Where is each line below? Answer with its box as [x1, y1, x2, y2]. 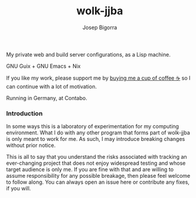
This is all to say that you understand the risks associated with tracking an [6, 153, 187, 161]
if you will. [6, 185, 31, 192]
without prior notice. [6, 142, 56, 149]
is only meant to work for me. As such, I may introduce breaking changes [6, 136, 185, 143]
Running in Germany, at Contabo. [6, 94, 87, 102]
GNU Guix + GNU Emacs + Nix [6, 62, 81, 70]
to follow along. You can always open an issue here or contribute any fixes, [6, 178, 190, 186]
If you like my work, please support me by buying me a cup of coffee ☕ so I [6, 74, 191, 81]
